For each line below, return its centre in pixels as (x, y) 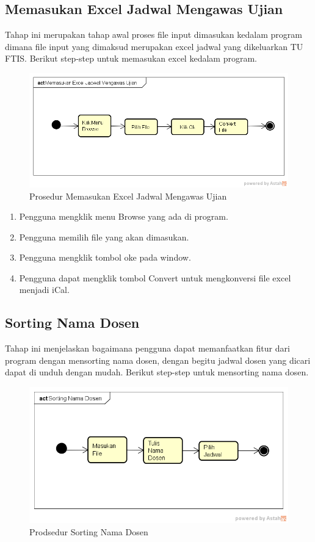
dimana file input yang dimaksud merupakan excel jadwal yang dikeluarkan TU (154, 46)
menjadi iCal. (44, 290)
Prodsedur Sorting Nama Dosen (89, 532)
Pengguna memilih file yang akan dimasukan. (104, 237)
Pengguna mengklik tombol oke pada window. (105, 257)
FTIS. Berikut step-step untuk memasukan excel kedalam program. (131, 58)
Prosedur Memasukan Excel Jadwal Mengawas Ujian (128, 196)
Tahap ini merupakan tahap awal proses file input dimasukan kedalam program (154, 34)
